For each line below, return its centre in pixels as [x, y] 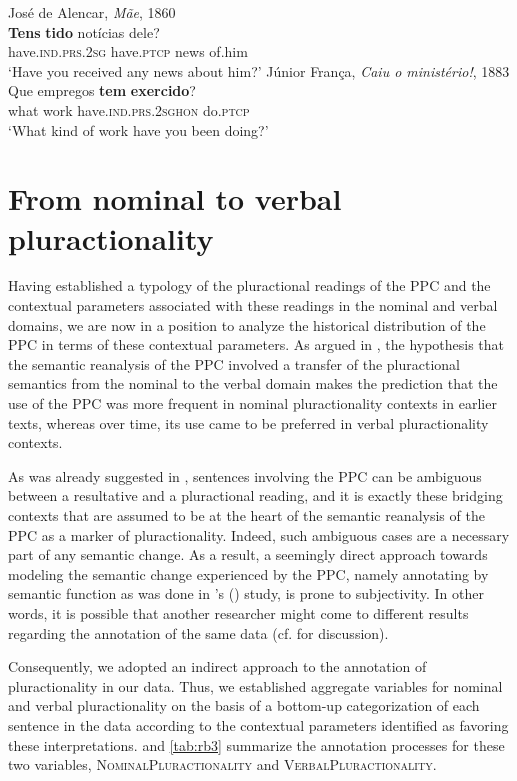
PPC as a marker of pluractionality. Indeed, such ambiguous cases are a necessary [259, 534]
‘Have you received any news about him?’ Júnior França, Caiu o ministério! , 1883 [259, 70]
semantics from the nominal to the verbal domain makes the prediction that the [253, 383]
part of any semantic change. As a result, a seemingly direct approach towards [248, 554]
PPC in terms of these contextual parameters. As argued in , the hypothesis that [256, 344]
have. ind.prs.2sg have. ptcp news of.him [128, 51]
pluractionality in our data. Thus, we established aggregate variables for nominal [255, 685]
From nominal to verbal [175, 198]
